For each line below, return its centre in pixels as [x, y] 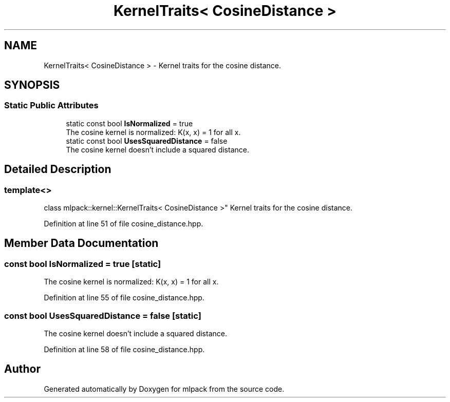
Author [22, 369]
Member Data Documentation [81, 243]
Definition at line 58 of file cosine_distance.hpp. [124, 349]
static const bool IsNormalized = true [129, 123]
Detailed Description [58, 169]
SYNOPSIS [32, 85]
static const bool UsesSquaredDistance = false [147, 141]
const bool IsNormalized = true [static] [83, 264]
